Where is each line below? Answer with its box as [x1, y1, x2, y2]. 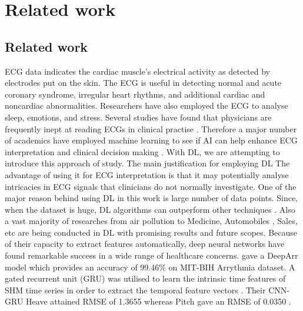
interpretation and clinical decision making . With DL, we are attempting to [5, 145, 280, 158]
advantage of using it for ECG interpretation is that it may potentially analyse [5, 168, 289, 180]
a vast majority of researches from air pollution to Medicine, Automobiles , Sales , [5, 215, 298, 227]
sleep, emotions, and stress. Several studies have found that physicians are [5, 111, 272, 123]
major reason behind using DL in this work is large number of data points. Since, [5, 192, 298, 204]
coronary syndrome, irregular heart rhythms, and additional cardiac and [5, 88, 265, 100]
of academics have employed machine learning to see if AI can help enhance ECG [5, 134, 298, 146]
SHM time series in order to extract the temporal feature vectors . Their [5, 283, 266, 296]
